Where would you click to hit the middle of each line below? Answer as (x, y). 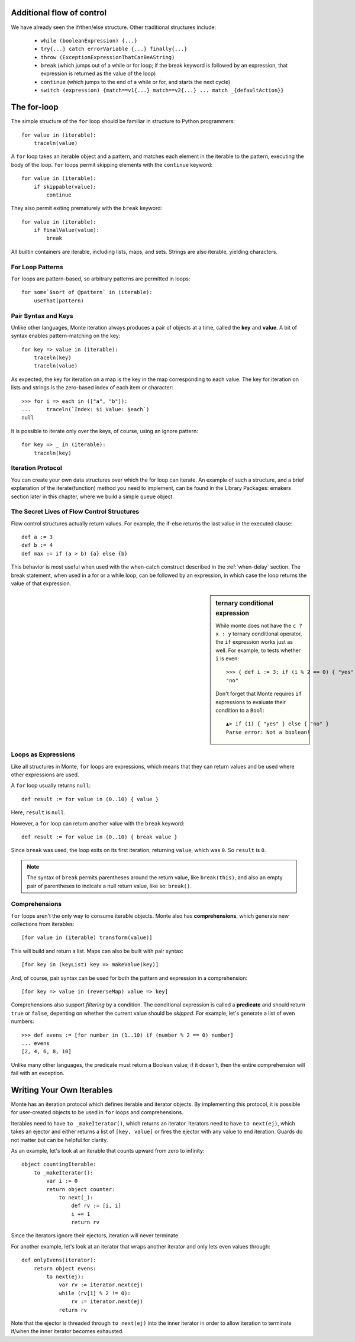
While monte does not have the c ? (259, 625)
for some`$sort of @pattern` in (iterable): (87, 292)
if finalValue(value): (67, 230)
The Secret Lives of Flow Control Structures (75, 512)
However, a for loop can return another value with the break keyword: (98, 823)
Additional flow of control (59, 13)
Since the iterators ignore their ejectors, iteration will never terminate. (95, 1235)
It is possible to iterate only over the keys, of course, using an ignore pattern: (104, 431)
